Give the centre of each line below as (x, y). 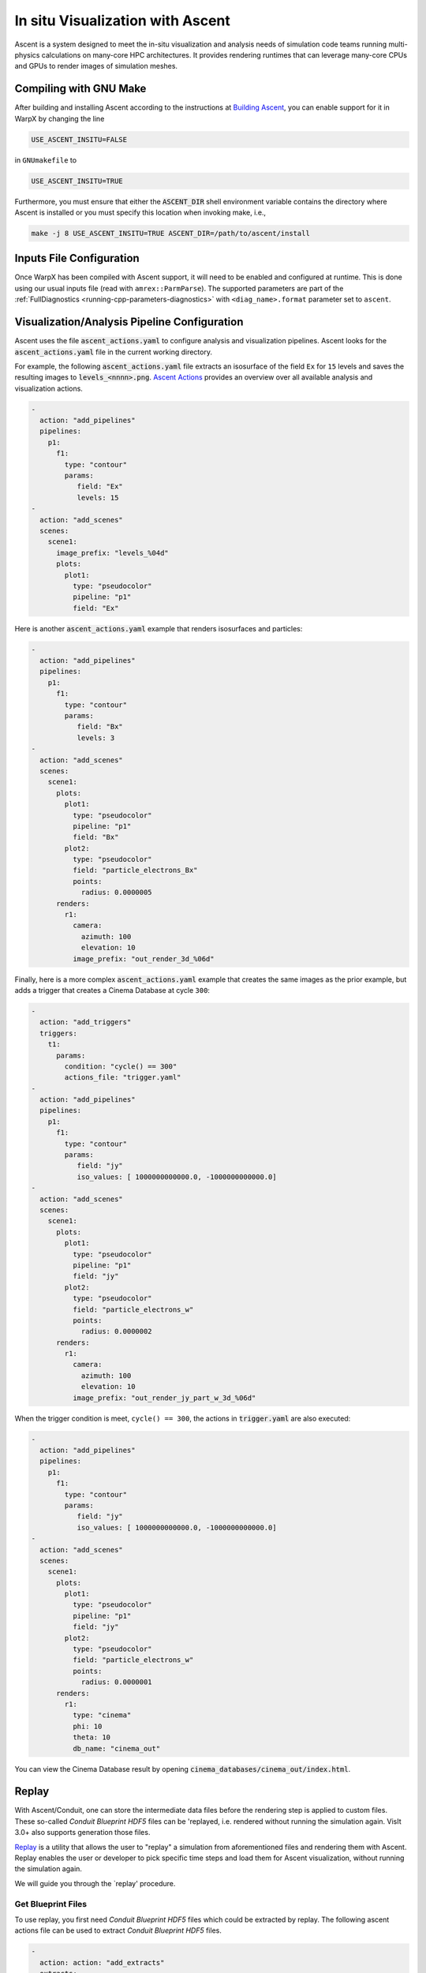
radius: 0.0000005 (117, 893)
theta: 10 (91, 1737)
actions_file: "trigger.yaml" (123, 1078)
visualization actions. (49, 388)
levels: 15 (98, 498)
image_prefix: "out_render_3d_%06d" (143, 958)
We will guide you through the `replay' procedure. (95, 1883)
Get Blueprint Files (50, 1904)
